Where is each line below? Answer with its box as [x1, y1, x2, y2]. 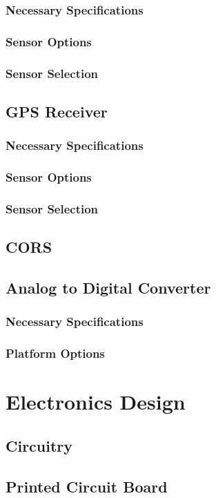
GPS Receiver [6, 100, 108, 122]
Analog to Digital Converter [6, 277, 211, 298]
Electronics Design [6, 387, 186, 416]
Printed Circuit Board [6, 475, 168, 497]
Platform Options [6, 345, 105, 362]
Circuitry [6, 434, 73, 456]
